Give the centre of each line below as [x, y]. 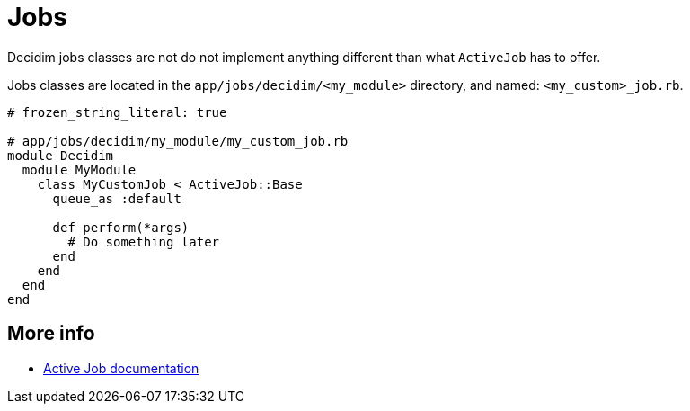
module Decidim [61, 155]
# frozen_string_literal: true [117, 112]
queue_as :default [117, 198]
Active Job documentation [121, 368]
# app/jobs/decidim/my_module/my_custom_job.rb [178, 141]
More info [51, 334]
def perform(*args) [121, 227]
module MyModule [79, 170]
